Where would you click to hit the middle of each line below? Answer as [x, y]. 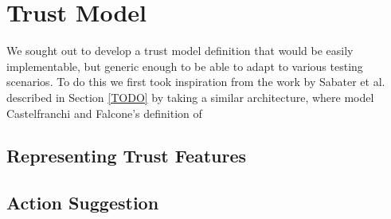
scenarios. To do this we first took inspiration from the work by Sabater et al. [196, 82]
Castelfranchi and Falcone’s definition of [104, 113]
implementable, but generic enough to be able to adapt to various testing [185, 66]
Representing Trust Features [127, 156]
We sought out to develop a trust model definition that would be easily [180, 51]
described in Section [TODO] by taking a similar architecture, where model [190, 97]
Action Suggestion [83, 203]
